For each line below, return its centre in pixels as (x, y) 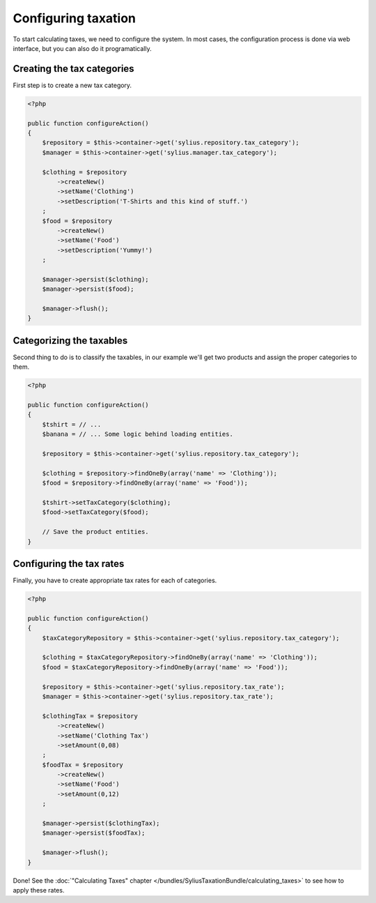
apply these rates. (39, 890)
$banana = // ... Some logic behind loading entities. (138, 434)
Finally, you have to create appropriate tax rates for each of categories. (115, 580)
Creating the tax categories (74, 69)
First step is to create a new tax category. (72, 85)
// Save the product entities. (95, 532)
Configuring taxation (74, 18)
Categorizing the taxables (70, 341)
